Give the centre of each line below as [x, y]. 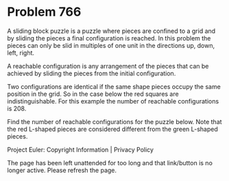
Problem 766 [44, 12]
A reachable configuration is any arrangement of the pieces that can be [108, 66]
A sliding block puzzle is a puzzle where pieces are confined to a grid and [111, 31]
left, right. [21, 53]
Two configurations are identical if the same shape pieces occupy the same [114, 86]
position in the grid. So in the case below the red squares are [93, 94]
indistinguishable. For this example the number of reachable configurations [113, 101]
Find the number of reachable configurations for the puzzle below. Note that [114, 121]
